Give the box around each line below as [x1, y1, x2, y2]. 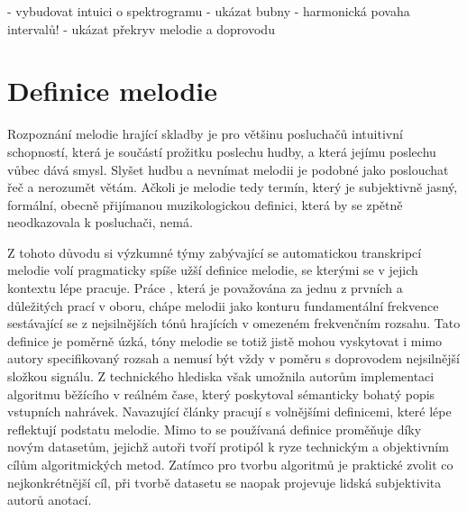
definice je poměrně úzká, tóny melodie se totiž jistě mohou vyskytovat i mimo [7, 331, 443, 350]
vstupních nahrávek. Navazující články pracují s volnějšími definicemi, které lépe [7, 402, 452, 421]
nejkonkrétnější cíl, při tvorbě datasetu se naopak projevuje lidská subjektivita [7, 472, 442, 491]
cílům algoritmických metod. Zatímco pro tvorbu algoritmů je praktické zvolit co [7, 455, 453, 473]
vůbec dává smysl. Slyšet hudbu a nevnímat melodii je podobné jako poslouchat [7, 160, 449, 178]
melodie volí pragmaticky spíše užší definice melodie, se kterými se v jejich [7, 261, 418, 279]
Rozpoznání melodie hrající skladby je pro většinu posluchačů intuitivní [7, 124, 403, 143]
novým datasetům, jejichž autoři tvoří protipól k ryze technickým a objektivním [7, 437, 449, 456]
